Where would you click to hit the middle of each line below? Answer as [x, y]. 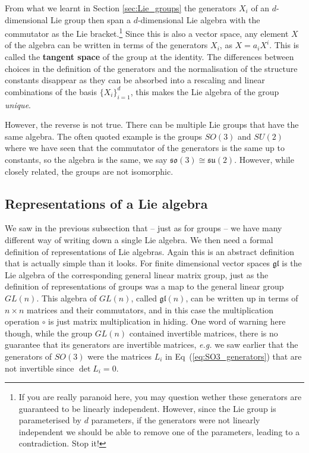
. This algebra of [67, 298]
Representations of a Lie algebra [106, 203]
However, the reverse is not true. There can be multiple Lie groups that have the [152, 125]
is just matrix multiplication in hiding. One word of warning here [167, 321]
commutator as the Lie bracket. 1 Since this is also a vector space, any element [147, 32]
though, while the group [49, 333]
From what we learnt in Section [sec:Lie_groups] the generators [121, 8]
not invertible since [40, 368]
